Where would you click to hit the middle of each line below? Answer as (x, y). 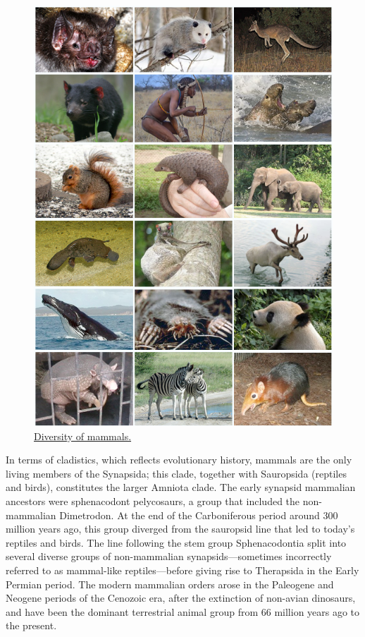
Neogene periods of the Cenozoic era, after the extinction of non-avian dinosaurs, (181, 598)
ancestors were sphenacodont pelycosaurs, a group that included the (153, 500)
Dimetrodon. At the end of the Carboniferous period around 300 (199, 515)
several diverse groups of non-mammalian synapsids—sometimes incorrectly (169, 556)
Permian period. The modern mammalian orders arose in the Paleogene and (170, 584)
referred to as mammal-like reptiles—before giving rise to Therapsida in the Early (182, 570)
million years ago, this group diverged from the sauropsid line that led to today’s (180, 529)
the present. (31, 625)
